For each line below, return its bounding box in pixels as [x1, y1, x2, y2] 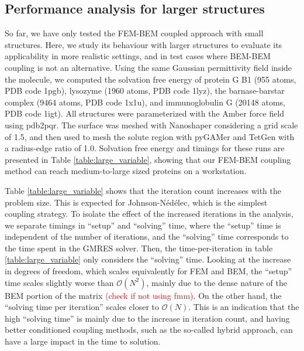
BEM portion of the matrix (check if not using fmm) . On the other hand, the [5, 289, 282, 301]
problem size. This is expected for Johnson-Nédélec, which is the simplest [5, 196, 268, 208]
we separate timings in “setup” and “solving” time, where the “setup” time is [5, 219, 281, 231]
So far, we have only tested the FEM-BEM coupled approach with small [5, 27, 264, 39]
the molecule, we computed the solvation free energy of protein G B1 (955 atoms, [5, 73, 296, 85]
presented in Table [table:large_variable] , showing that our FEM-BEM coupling [5, 153, 291, 165]
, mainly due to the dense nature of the [146, 276, 287, 288]
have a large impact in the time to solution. [5, 335, 161, 347]
